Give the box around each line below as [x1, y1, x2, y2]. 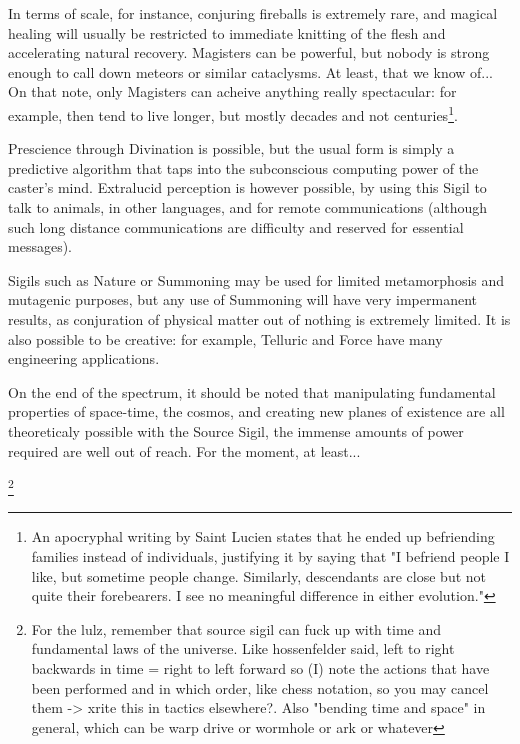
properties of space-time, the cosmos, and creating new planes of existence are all [8, 401, 505, 422]
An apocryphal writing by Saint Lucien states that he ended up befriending [31, 526, 495, 547]
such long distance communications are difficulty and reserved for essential [8, 216, 464, 237]
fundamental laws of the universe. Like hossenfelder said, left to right [31, 638, 455, 659]
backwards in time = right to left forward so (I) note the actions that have [31, 657, 490, 678]
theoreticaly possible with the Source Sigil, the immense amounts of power [8, 420, 464, 441]
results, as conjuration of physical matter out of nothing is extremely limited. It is [8, 308, 511, 329]
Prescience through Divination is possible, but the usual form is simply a [8, 138, 455, 159]
